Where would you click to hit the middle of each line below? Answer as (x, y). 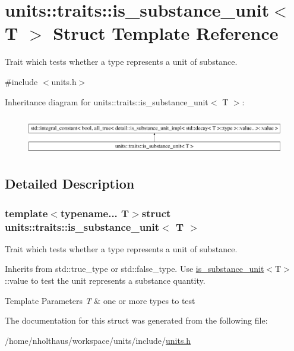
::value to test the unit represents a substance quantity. (105, 281)
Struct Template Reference (166, 33)
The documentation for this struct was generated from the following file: (136, 320)
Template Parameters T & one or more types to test (100, 300)
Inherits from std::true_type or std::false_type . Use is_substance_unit (135, 269)
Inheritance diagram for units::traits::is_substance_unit (107, 101)
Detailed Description (70, 184)
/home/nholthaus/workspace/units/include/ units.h (98, 340)
